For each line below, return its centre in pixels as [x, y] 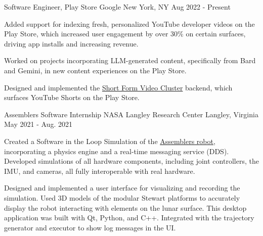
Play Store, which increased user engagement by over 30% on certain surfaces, [125, 34]
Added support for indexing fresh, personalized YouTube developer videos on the [129, 23]
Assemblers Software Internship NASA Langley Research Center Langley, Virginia [131, 114]
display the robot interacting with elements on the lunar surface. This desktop [125, 207]
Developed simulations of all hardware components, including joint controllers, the [131, 161]
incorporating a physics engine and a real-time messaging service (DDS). [117, 151]
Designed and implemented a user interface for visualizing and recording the [122, 188]
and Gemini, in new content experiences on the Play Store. [95, 70]
